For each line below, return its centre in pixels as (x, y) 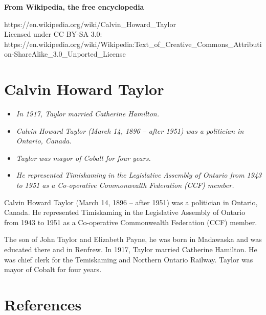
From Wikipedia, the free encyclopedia (74, 7)
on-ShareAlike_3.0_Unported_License (65, 54)
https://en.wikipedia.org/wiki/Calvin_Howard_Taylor (90, 24)
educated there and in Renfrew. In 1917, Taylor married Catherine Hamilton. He (131, 249)
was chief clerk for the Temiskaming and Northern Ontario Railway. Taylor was (129, 259)
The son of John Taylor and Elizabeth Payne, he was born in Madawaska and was (133, 239)
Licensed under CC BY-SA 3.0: (53, 34)
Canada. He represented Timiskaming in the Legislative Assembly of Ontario (125, 212)
